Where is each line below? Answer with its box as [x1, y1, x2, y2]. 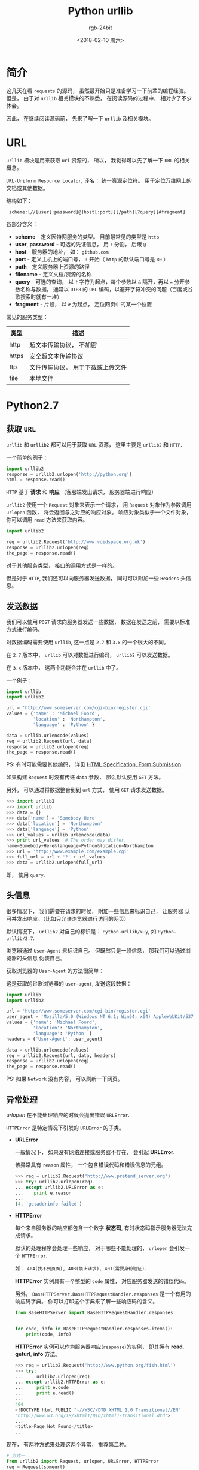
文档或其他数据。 [6, 184, 48, 191]
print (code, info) [26, 1331, 72, 1338]
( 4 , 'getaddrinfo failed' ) [14, 1201, 82, 1207]
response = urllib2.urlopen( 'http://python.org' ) [6, 471, 133, 477]
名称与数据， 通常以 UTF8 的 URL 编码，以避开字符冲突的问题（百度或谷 [20, 285, 193, 293]
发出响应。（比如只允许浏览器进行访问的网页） [16, 915, 130, 922]
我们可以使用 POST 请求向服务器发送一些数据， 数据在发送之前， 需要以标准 [6, 618, 191, 625]
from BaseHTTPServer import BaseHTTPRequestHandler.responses [14, 1310, 173, 1316]
